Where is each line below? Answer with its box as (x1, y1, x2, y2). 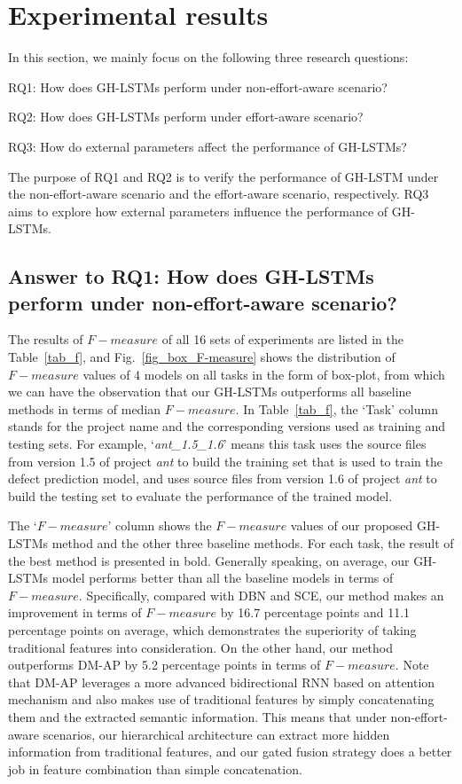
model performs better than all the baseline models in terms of (51, 568, 394, 587)
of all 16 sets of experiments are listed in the (161, 330, 403, 349)
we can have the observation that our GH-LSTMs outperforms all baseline (8, 382, 411, 401)
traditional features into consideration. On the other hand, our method (8, 638, 394, 656)
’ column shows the (107, 516, 212, 535)
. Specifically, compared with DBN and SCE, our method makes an (78, 585, 444, 604)
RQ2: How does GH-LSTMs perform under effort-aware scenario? (8, 107, 364, 126)
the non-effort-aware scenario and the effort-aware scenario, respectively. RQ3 (8, 184, 429, 203)
